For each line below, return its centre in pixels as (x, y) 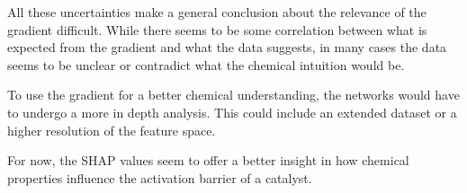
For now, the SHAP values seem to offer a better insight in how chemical (208, 160)
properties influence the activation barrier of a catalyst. (160, 177)
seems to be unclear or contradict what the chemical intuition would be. (206, 64)
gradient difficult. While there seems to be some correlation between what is (217, 29)
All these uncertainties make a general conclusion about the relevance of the (217, 12)
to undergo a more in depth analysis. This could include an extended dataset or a (232, 112)
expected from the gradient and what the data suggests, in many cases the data (227, 47)
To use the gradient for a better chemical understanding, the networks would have (233, 95)
